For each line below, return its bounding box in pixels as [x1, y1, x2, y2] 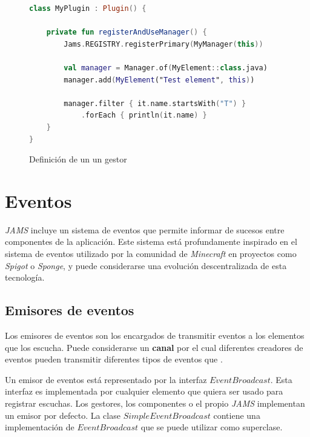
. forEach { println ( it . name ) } [81, 111, 207, 120]
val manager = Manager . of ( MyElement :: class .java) [64, 63, 268, 72]
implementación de [5, 421, 74, 433]
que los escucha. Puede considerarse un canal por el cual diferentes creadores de [5, 341, 303, 353]
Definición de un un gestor [29, 153, 127, 165]
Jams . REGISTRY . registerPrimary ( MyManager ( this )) [64, 39, 263, 48]
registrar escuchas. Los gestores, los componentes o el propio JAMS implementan [5, 396, 305, 409]
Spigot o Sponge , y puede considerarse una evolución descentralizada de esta [5, 259, 287, 272]
